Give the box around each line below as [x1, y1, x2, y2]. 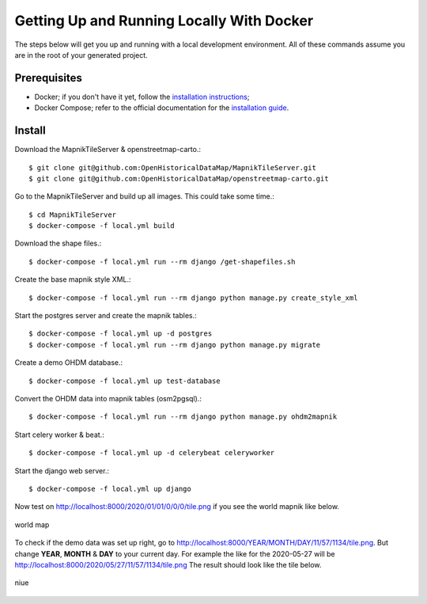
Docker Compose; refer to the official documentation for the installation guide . [34, 103, 289, 112]
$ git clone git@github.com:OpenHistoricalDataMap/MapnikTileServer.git [28, 163, 316, 172]
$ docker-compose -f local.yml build [28, 222, 176, 230]
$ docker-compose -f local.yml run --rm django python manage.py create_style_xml [28, 293, 358, 302]
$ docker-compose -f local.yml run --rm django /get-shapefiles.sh [28, 257, 296, 266]
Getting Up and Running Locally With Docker [14, 12, 314, 29]
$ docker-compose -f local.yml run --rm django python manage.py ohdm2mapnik [28, 412, 338, 421]
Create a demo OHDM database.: [14, 358, 123, 367]
